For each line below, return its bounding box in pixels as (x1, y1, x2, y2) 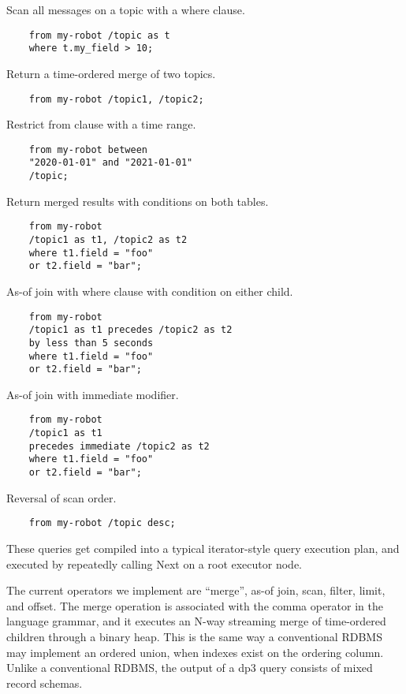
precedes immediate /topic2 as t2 (28, 440, 210, 452)
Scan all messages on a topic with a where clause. (6, 2, 245, 17)
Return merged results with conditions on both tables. (6, 192, 269, 209)
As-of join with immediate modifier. (6, 386, 179, 402)
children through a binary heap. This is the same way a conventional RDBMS (6, 628, 382, 644)
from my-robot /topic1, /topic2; (28, 93, 204, 105)
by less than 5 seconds (28, 337, 154, 349)
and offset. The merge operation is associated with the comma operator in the (6, 597, 383, 614)
